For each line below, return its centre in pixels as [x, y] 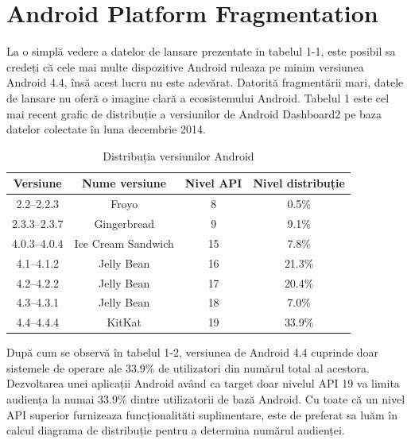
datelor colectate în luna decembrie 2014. [106, 129]
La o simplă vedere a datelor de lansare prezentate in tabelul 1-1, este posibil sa [201, 51]
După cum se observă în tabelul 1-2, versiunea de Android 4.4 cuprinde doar [193, 352]
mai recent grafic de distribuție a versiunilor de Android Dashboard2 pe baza [194, 113]
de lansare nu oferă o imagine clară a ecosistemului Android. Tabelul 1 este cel [198, 97]
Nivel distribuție [299, 183]
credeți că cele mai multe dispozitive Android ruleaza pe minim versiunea [185, 66]
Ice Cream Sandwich [124, 243]
